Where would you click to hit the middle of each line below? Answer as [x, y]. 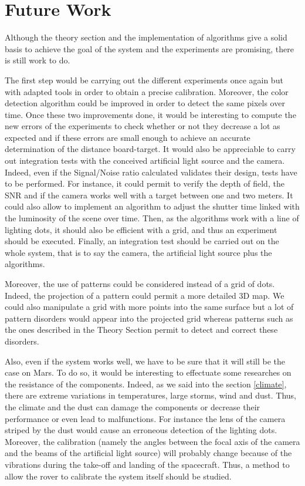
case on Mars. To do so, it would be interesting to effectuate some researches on [148, 372]
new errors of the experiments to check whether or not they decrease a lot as [143, 126]
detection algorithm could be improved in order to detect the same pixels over [145, 103]
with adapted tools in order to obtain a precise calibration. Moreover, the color [147, 91]
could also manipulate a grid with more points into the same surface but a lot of [149, 307]
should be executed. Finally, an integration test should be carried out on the [142, 241]
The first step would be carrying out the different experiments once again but [144, 80]
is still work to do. [38, 60]
